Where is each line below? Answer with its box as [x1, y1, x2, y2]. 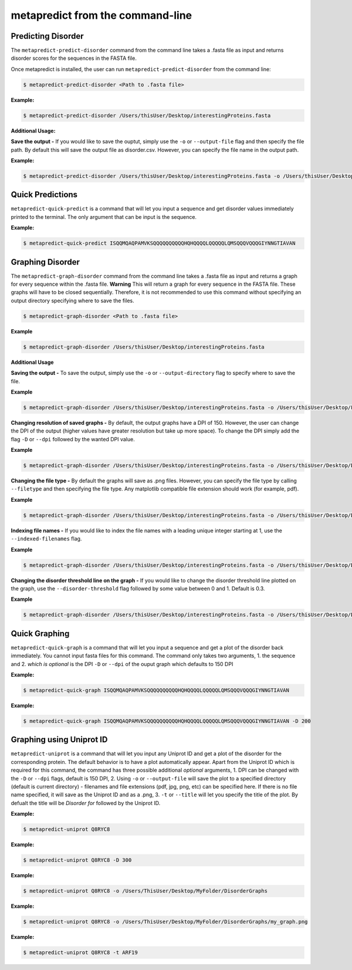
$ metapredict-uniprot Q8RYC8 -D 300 [23, 857, 132, 864]
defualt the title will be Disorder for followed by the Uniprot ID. [11, 799, 161, 806]
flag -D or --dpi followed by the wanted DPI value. [11, 435, 135, 442]
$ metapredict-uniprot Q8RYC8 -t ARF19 [23, 949, 138, 956]
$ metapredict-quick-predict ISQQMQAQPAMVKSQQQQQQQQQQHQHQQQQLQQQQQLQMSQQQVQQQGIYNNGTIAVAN [23, 240, 296, 246]
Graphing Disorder [11, 257, 80, 267]
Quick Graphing [11, 628, 70, 638]
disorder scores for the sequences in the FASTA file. [11, 55, 137, 62]
